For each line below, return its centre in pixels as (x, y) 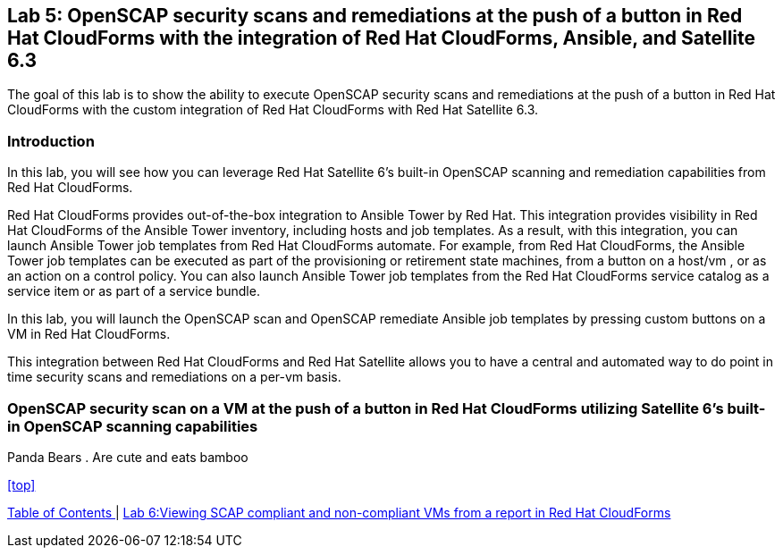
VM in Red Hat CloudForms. (89, 334)
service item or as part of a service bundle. (134, 291)
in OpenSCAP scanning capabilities (133, 426)
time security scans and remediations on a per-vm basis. (174, 377)
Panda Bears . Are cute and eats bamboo (128, 457)
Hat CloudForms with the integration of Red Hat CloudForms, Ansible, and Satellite (382, 38)
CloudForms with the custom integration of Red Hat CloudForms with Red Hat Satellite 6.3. (273, 110)
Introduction (51, 141)
